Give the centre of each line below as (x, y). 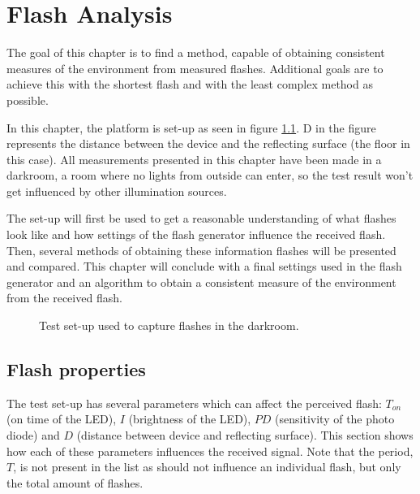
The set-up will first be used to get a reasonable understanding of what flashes (201, 218)
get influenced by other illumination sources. (117, 191)
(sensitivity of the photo (335, 419)
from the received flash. (64, 298)
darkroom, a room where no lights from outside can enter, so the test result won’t (210, 175)
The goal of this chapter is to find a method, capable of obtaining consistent (196, 52)
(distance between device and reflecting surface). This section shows (245, 435)
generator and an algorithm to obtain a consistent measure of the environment (201, 282)
